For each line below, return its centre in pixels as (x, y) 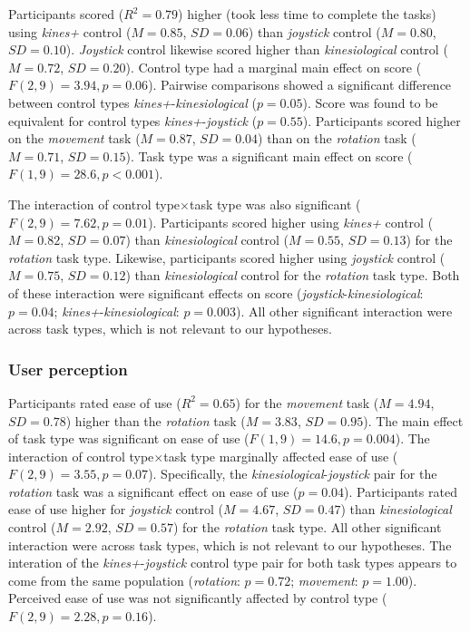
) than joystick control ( (314, 31)
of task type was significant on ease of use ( (129, 438)
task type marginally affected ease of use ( (281, 456)
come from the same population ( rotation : (124, 580)
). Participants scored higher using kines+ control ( (291, 222)
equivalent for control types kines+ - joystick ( (133, 120)
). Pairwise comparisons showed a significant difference (300, 85)
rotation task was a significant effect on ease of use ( (153, 491)
